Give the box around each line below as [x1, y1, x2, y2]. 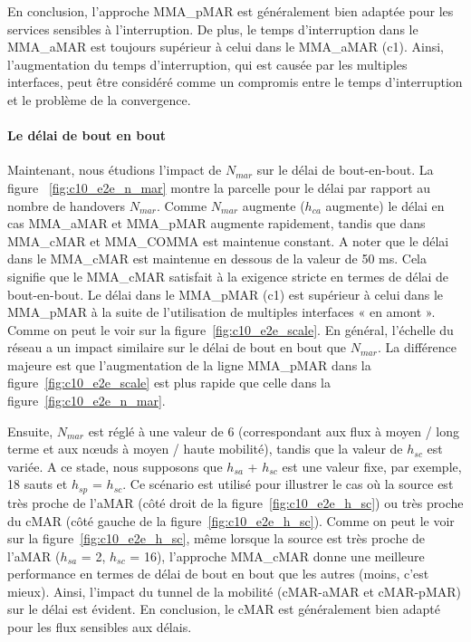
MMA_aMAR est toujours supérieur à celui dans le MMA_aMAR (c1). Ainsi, [7, 37, 444, 56]
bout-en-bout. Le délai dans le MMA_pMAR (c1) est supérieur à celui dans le [7, 284, 444, 303]
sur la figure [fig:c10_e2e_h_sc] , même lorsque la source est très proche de [7, 529, 426, 548]
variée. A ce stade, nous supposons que [7, 456, 223, 475]
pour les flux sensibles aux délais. [7, 618, 192, 637]
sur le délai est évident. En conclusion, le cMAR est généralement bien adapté [7, 599, 440, 618]
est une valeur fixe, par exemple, [282, 456, 462, 475]
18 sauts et [7, 474, 68, 493]
